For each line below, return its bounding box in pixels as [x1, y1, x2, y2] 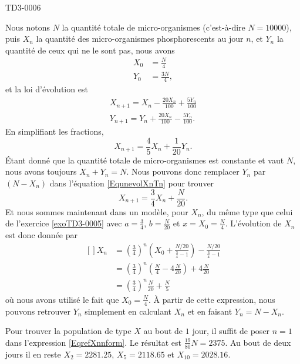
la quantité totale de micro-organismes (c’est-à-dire [62, 21, 245, 33]
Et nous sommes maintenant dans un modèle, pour [5, 205, 188, 218]
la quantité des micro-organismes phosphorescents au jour [36, 32, 244, 45]
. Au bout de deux [225, 336, 291, 348]
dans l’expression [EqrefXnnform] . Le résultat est [5, 336, 182, 348]
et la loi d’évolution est [5, 83, 88, 95]
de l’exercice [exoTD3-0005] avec [5, 217, 122, 229]
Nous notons [5, 21, 50, 33]
